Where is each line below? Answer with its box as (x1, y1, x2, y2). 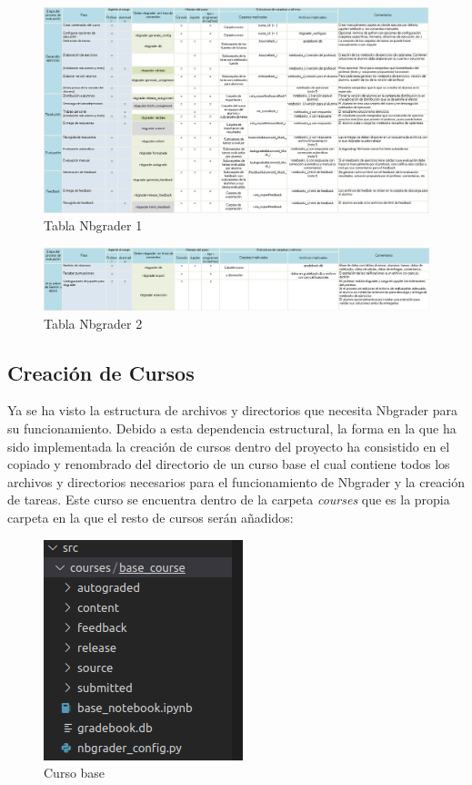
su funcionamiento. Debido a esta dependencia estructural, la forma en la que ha (7, 418, 457, 437)
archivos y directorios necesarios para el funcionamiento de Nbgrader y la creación (7, 472, 466, 491)
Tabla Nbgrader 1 (44, 216, 143, 235)
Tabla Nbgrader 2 (44, 313, 143, 332)
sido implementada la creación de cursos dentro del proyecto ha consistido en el (7, 436, 450, 455)
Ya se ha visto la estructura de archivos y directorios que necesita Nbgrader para (7, 401, 458, 420)
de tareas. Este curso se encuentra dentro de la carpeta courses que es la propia (7, 490, 450, 509)
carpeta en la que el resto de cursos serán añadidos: (7, 507, 294, 526)
